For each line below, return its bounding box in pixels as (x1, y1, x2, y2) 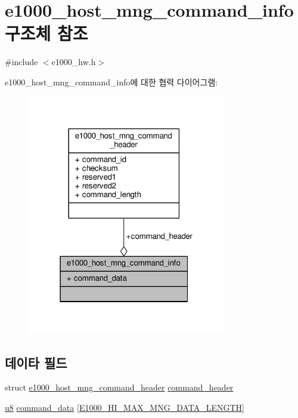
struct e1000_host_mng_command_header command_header (5, 381, 234, 394)
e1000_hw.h (51, 56, 96, 68)
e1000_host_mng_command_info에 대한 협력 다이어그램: (5, 75, 218, 88)
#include (5, 56, 38, 68)
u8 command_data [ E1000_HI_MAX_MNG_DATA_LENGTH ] (5, 401, 245, 413)
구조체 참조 (5, 21, 88, 45)
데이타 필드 (5, 353, 67, 371)
